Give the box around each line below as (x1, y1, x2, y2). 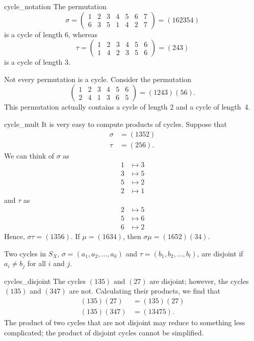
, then (122, 231, 141, 242)
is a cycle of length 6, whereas (4, 29, 97, 39)
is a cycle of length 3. (4, 57, 70, 67)
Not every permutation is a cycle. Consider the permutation (4, 73, 192, 84)
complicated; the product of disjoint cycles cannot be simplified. (4, 327, 204, 337)
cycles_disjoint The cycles (4, 275, 86, 286)
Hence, (4, 231, 25, 242)
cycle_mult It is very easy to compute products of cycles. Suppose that (4, 118, 227, 129)
